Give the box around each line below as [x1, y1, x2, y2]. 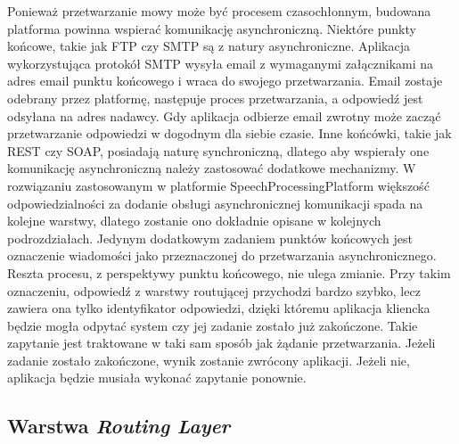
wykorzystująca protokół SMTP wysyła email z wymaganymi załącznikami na [7, 53, 434, 72]
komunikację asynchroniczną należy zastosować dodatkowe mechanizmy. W [7, 159, 416, 177]
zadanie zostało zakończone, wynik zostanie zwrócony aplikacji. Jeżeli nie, [7, 350, 410, 369]
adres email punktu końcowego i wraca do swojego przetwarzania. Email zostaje [7, 71, 443, 90]
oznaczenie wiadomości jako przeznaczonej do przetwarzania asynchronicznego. [7, 246, 437, 265]
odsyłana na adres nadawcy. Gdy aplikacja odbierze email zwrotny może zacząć [7, 106, 441, 125]
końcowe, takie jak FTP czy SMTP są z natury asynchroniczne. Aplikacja [7, 37, 410, 55]
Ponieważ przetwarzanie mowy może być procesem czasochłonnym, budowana [7, 2, 431, 20]
